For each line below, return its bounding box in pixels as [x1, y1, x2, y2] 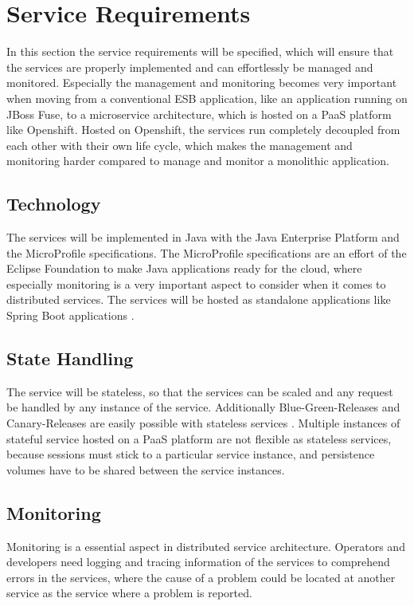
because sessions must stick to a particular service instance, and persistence [6, 446, 375, 462]
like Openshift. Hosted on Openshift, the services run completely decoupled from [6, 121, 400, 138]
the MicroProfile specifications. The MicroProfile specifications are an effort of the [6, 244, 407, 261]
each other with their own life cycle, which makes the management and [6, 136, 353, 153]
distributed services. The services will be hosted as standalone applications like [6, 291, 391, 308]
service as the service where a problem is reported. [6, 584, 252, 601]
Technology [6, 191, 101, 216]
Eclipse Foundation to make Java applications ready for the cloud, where [6, 260, 362, 277]
